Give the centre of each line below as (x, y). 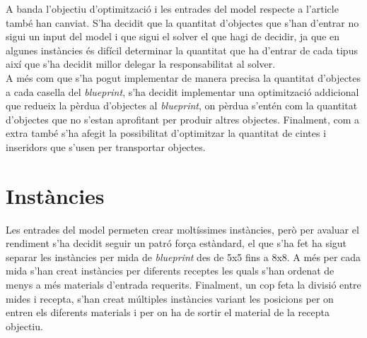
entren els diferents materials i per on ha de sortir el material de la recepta (168, 312)
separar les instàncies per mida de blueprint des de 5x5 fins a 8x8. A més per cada (183, 256)
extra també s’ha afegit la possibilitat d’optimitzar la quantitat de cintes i (166, 133)
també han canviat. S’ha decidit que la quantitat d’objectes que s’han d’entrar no (182, 22)
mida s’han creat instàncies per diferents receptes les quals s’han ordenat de (170, 271)
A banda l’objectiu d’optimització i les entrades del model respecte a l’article (172, 8)
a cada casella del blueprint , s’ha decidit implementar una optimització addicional (182, 91)
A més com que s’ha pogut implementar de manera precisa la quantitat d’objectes (183, 77)
